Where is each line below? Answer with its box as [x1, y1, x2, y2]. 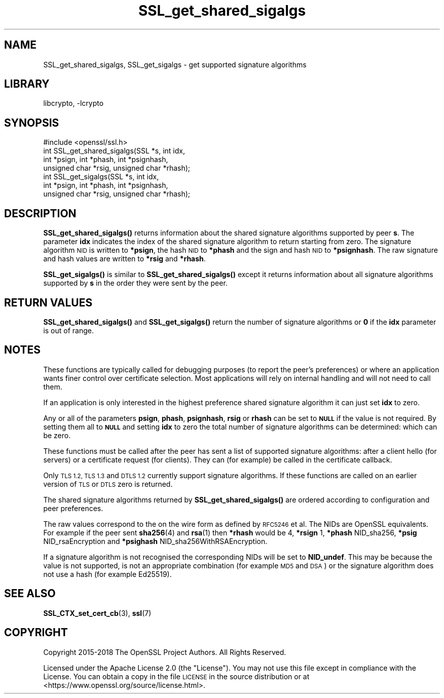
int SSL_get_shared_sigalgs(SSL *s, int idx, [43, 146, 185, 156]
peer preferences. [43, 503, 103, 513]
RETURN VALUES [4, 296, 93, 309]
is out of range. [43, 326, 94, 335]
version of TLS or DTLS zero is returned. [43, 479, 173, 488]
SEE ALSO [4, 587, 56, 600]
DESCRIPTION [4, 207, 77, 220]
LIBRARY [4, 77, 50, 91]
